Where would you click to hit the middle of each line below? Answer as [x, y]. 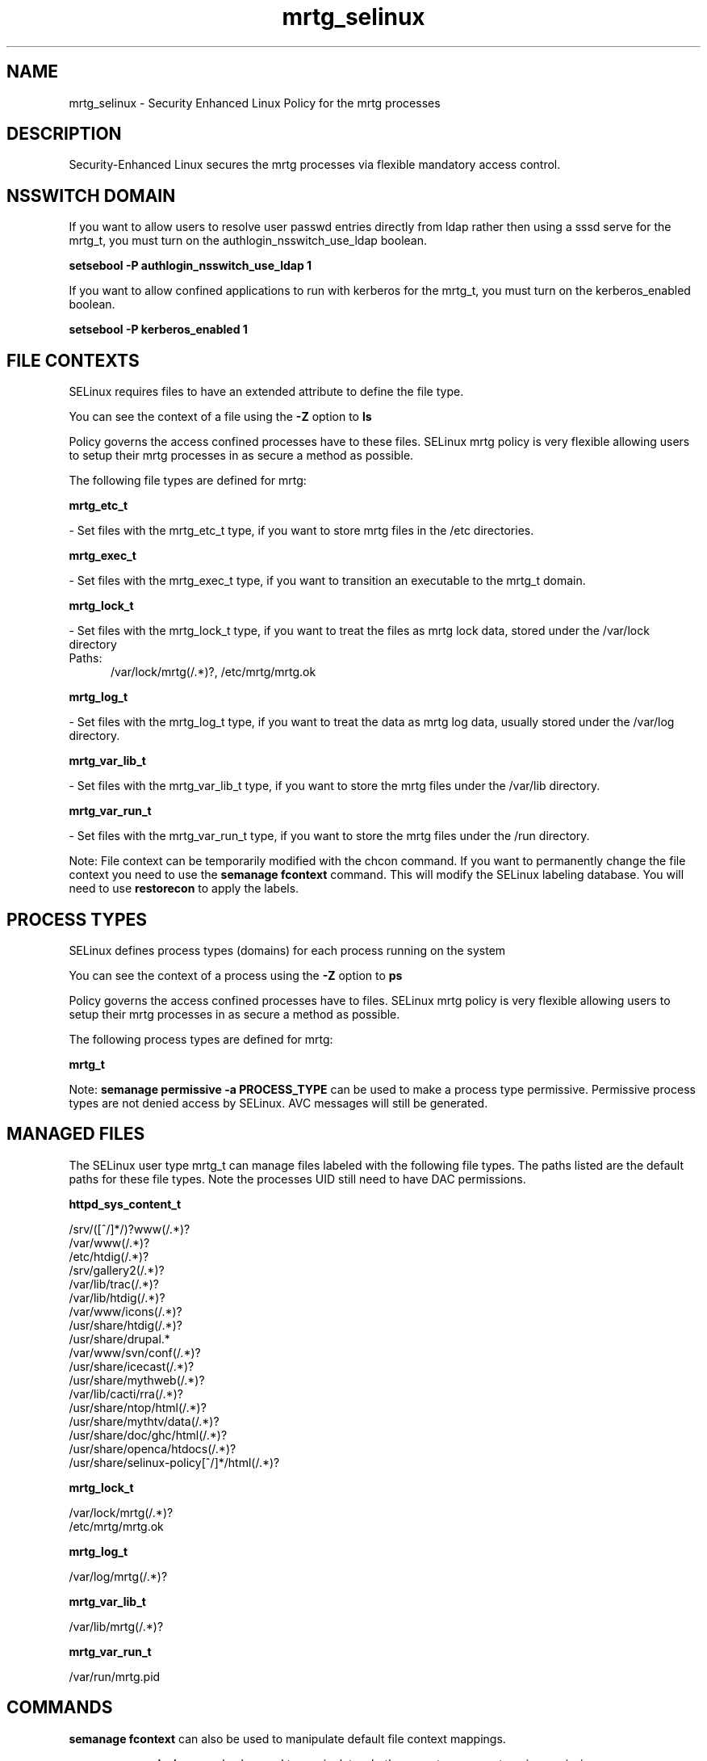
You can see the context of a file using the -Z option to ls [220, 417]
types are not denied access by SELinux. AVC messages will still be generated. [278, 1103]
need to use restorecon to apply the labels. [184, 889]
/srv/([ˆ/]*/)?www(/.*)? [130, 1229]
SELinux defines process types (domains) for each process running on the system [287, 950]
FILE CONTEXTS [73, 360]
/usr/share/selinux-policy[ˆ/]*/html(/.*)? [174, 1462]
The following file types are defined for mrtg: [188, 481]
